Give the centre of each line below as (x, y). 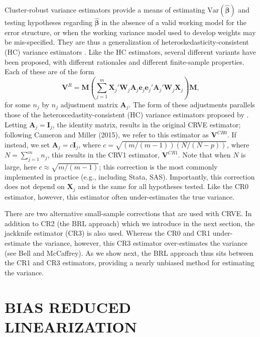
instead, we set (27, 144)
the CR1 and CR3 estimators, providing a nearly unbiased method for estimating (129, 263)
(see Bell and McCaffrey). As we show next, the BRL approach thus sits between (129, 252)
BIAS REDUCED (68, 307)
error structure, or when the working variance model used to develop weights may (130, 32)
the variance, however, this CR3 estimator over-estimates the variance (140, 243)
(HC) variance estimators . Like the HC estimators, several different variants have (130, 52)
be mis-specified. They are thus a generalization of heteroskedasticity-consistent (127, 42)
